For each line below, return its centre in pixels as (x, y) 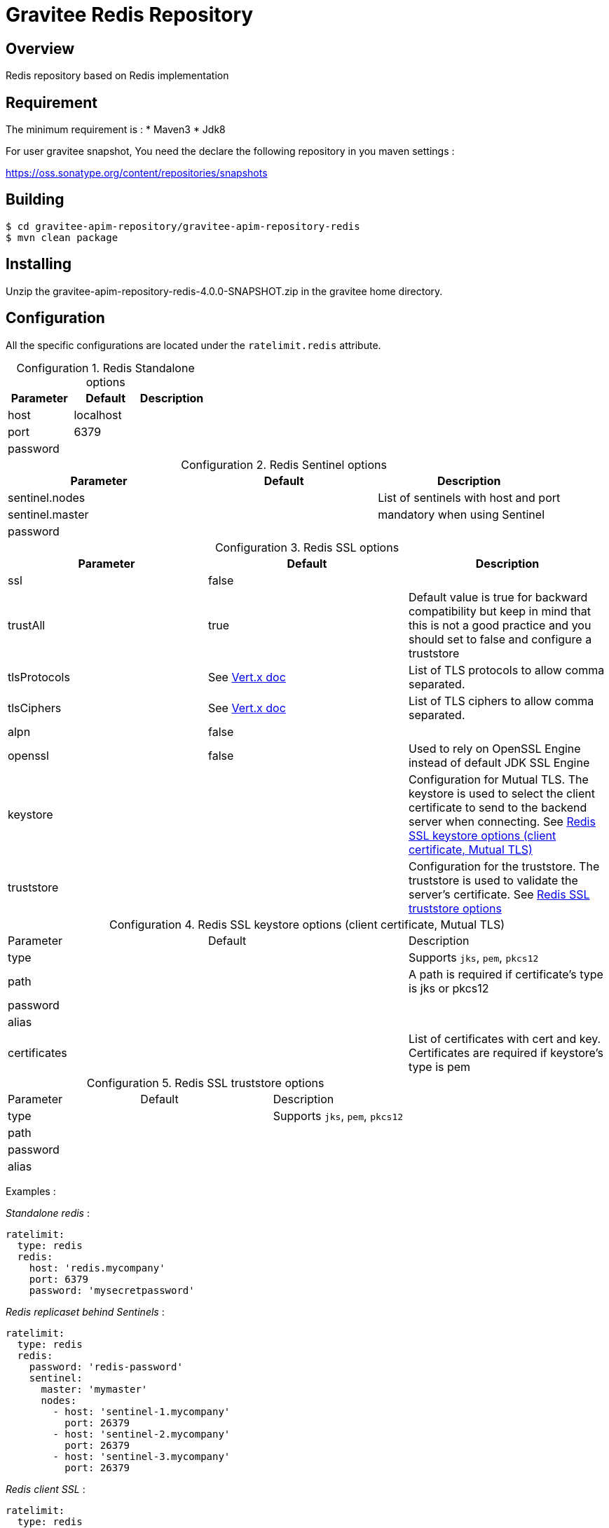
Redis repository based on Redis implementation (117, 76)
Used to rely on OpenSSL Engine (494, 748)
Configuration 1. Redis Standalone (105, 368)
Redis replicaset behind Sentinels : (85, 1311)
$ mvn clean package (62, 237)
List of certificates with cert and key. (505, 1038)
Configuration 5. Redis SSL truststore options (205, 1083)
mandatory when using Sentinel (461, 514)
